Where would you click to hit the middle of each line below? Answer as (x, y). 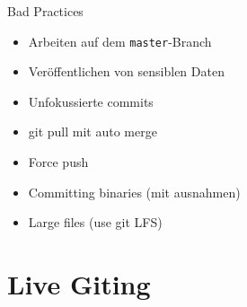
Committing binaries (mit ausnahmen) (134, 192)
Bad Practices (45, 11)
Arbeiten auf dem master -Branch (120, 41)
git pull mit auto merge (93, 132)
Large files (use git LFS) (95, 222)
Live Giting (79, 284)
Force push (58, 162)
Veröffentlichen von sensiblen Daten (126, 71)
